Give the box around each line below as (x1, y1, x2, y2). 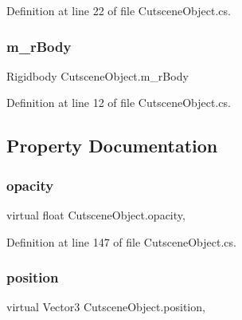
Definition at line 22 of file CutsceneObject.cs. (6, 2, 231, 18)
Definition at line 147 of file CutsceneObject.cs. (6, 233, 236, 250)
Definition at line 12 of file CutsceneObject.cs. (6, 94, 231, 111)
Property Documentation (6, 133, 218, 158)
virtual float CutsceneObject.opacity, (6, 207, 185, 223)
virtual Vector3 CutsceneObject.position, (6, 298, 205, 315)
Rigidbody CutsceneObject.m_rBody (6, 67, 189, 84)
